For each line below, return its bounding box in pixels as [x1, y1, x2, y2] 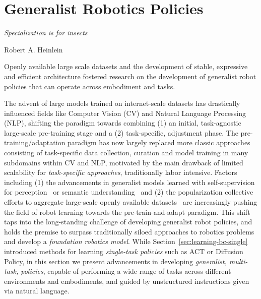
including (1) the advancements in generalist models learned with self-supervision [4, 176, 255, 187]
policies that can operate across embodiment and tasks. [4, 81, 175, 91]
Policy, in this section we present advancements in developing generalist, [4, 256, 227, 266]
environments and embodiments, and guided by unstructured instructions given [4, 275, 249, 286]
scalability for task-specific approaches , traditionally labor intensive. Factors [4, 167, 237, 177]
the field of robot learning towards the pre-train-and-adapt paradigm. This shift [4, 206, 250, 217]
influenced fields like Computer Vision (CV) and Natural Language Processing [4, 107, 246, 118]
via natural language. [4, 285, 70, 296]
